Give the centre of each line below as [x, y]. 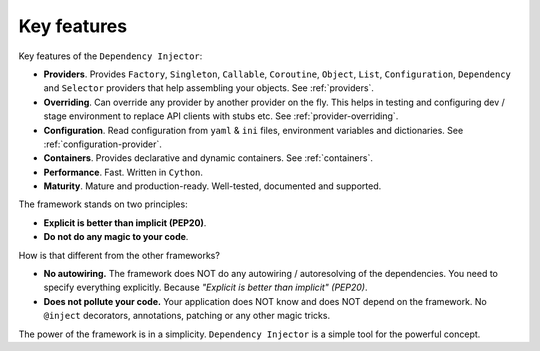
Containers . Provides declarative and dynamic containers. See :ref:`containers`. [208, 158]
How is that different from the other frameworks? [119, 255]
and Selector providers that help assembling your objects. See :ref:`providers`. [209, 88]
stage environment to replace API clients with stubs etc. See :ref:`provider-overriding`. [221, 116]
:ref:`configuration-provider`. [102, 144]
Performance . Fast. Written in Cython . [123, 172]
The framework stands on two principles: [103, 204]
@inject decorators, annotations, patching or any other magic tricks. [186, 316]
